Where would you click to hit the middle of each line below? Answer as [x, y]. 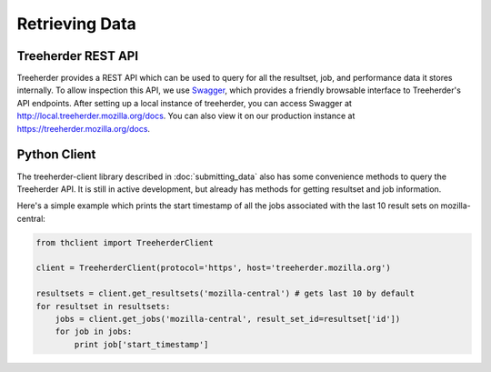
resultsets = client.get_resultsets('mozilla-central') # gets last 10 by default [225, 294]
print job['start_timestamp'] [141, 344]
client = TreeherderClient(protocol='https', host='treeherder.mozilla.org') [213, 268]
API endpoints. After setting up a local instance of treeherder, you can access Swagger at [184, 103]
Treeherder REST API [78, 56]
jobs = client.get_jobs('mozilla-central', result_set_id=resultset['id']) [228, 319]
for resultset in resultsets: [103, 306]
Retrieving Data [76, 24]
